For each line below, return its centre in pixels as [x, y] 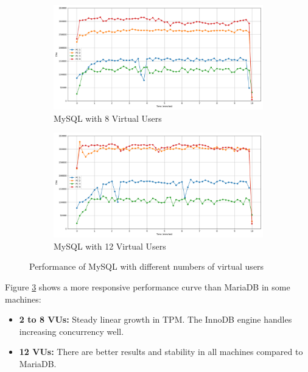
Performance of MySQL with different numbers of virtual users [147, 266]
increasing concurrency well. [72, 331]
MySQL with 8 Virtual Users [108, 118]
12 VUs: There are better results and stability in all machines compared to [161, 352]
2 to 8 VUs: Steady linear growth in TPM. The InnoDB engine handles [156, 319]
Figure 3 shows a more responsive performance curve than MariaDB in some [148, 286]
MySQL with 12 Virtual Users [110, 246]
